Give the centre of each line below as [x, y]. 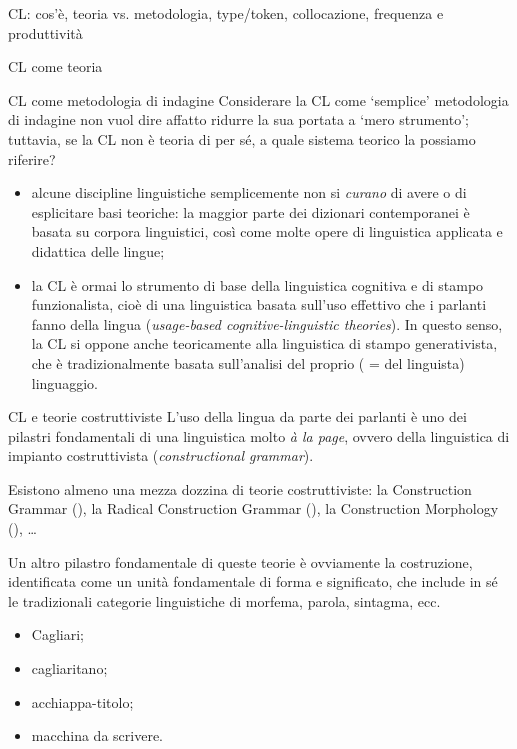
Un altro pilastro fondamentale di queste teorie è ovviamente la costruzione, [240, 561]
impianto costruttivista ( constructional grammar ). [161, 455]
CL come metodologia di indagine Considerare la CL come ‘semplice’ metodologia [258, 99]
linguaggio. [64, 382]
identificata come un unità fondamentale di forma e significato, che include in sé [253, 581]
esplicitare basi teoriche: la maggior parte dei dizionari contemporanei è [250, 211]
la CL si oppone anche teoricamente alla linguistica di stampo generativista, [264, 343]
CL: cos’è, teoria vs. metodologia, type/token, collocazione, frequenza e [226, 13]
